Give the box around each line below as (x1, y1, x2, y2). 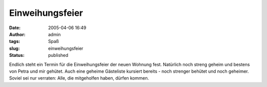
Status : (9, 52, 25, 58)
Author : (9, 31, 26, 37)
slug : (9, 45, 20, 51)
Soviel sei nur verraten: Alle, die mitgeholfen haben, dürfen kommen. (9, 75, 149, 81)
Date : (9, 25, 21, 31)
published (48, 52, 69, 58)
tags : (9, 39, 20, 44)
